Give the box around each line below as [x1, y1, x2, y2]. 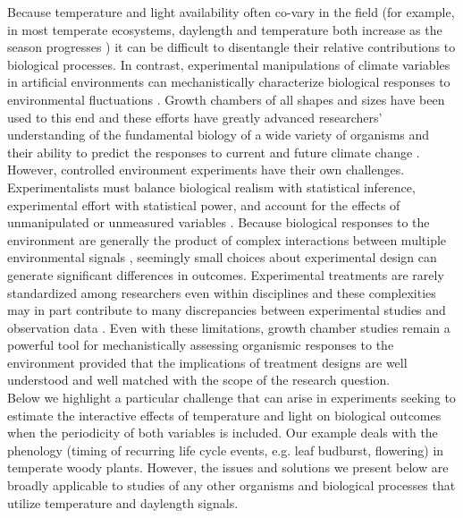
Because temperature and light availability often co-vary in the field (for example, [7, 3, 455, 21]
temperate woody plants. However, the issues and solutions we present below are [7, 458, 449, 477]
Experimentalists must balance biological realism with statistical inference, [7, 177, 416, 196]
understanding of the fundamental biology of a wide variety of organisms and [7, 125, 430, 144]
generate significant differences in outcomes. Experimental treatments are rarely [7, 265, 444, 284]
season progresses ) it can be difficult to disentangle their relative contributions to [7, 38, 456, 56]
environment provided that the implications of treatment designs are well [7, 352, 408, 371]
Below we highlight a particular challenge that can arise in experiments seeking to [7, 388, 456, 407]
